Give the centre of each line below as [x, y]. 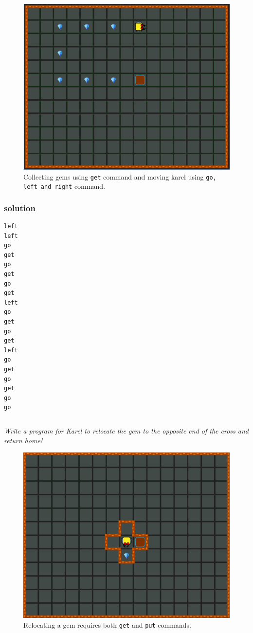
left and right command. [64, 186]
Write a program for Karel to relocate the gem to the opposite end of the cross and [126, 431]
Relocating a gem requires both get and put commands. [107, 624]
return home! [23, 440]
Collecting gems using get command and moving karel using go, [120, 176]
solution [20, 208]
